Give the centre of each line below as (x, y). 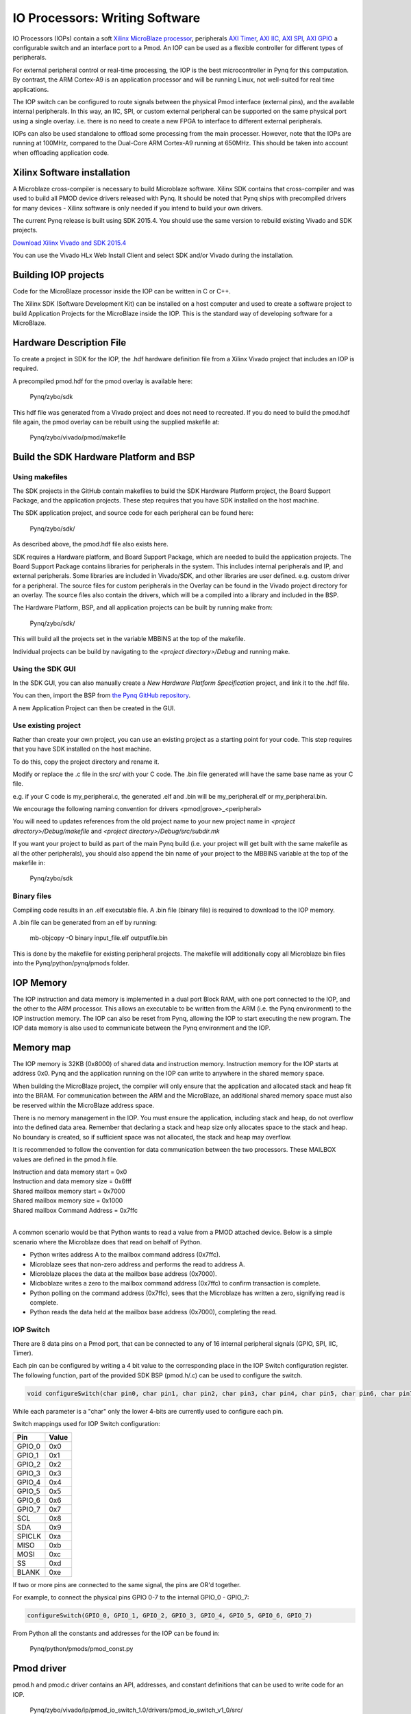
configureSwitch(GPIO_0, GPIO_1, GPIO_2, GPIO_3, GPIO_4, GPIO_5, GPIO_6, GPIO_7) (170, 1615)
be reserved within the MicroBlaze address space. (84, 1105)
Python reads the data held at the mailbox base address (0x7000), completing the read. (153, 1312)
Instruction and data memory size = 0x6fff (72, 1181)
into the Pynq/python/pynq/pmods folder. (71, 963)
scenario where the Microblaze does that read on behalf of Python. (107, 1242)
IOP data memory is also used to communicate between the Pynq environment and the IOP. (141, 1028)
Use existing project (47, 725)
